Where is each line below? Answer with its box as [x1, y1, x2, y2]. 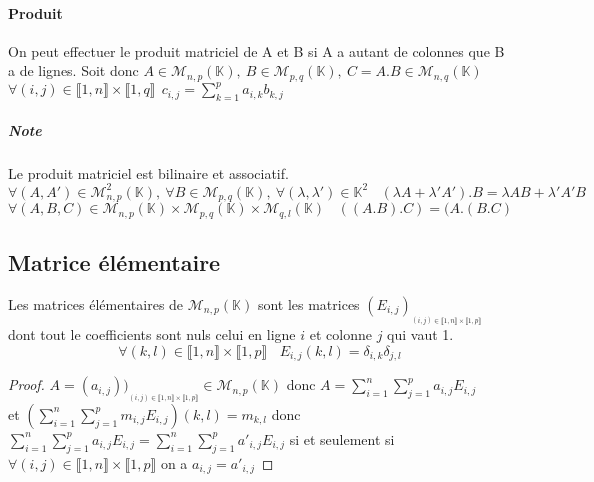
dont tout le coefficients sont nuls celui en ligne [8, 324, 296, 345]
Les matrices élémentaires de [8, 293, 184, 314]
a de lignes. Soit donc [8, 60, 139, 81]
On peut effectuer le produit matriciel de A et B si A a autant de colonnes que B [8, 40, 505, 61]
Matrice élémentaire [8, 247, 221, 278]
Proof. [8, 374, 45, 395]
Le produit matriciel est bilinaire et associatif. [8, 162, 289, 183]
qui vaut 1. [387, 324, 454, 345]
